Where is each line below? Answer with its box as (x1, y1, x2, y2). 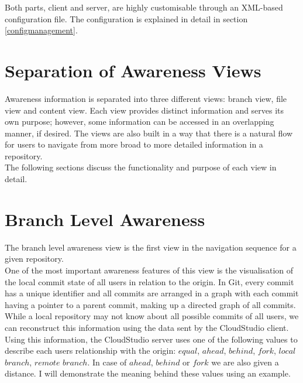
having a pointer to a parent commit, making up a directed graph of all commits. (5, 298, 296, 310)
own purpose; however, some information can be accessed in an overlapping (5, 115, 274, 128)
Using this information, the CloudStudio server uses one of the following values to (5, 333, 298, 345)
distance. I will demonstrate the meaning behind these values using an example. (5, 367, 291, 379)
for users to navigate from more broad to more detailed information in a (5, 138, 263, 151)
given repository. (5, 252, 64, 265)
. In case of (87, 355, 127, 368)
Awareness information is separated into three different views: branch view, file (5, 92, 287, 104)
